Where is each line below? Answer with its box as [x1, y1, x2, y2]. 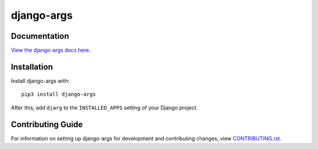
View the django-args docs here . [11, 47, 91, 54]
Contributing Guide [11, 119, 83, 129]
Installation [11, 62, 53, 72]
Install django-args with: [11, 77, 70, 84]
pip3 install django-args [21, 91, 97, 98]
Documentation [11, 31, 69, 41]
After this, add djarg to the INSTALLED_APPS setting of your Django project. [11, 104, 198, 111]
